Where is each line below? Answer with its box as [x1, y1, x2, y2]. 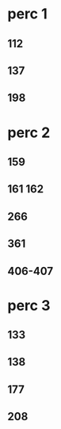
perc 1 [7, 5, 48, 23]
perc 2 [7, 123, 51, 141]
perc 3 [7, 296, 51, 314]
